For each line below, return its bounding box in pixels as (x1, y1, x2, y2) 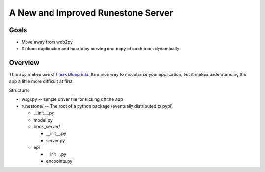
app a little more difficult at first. (9, 78, 74, 84)
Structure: (9, 87, 29, 93)
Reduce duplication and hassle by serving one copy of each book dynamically (21, 46, 180, 51)
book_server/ (33, 124, 61, 130)
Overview (9, 59, 40, 67)
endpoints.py (46, 158, 73, 164)
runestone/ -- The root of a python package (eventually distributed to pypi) (21, 103, 173, 109)
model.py (33, 117, 53, 123)
